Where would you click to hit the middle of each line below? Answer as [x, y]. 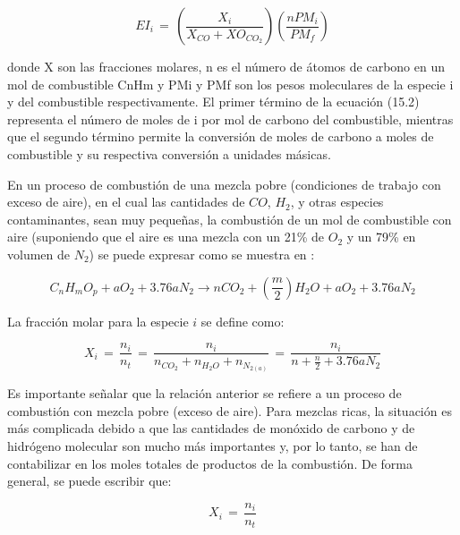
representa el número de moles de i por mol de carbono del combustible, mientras [230, 119]
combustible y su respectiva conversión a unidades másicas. [169, 153]
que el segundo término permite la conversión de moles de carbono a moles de [221, 136]
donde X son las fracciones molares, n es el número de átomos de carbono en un [226, 66]
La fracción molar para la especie [98, 321]
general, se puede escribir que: [89, 481]
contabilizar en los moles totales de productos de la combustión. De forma [210, 463]
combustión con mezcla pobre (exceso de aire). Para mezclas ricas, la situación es [230, 410]
